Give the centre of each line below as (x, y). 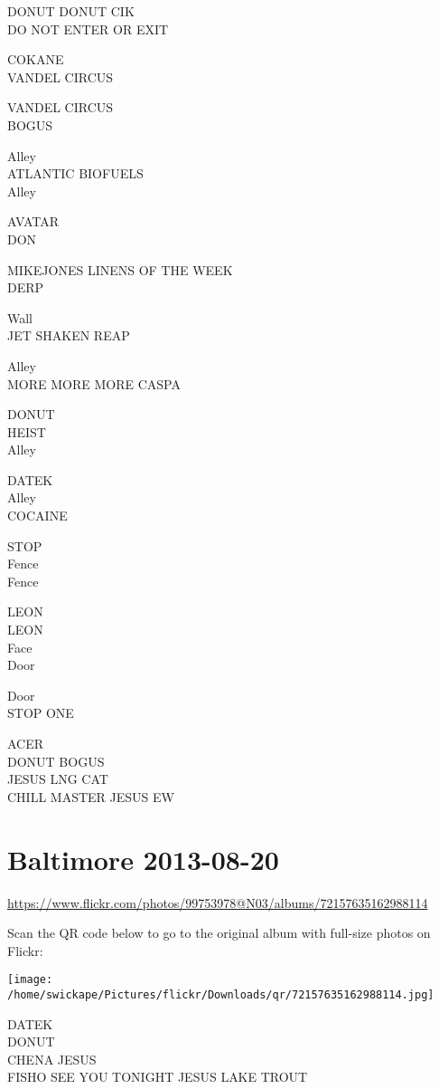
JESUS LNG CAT (58, 779)
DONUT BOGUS (56, 761)
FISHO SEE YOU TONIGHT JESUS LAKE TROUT (158, 1077)
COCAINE (37, 516)
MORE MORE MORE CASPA (94, 383)
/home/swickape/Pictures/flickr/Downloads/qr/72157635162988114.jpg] (221, 994)
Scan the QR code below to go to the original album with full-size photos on (219, 933)
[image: (30, 980)
